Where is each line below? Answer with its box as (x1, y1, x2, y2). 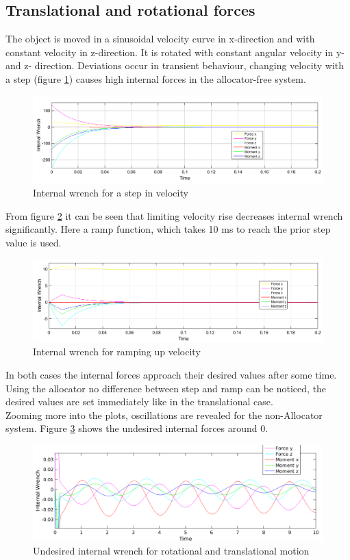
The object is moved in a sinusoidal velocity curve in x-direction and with (5, 31, 315, 46)
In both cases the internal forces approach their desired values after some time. (5, 367, 337, 381)
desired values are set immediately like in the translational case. (5, 394, 273, 409)
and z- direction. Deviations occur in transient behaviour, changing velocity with (5, 58, 345, 73)
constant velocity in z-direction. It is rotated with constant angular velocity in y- (5, 44, 345, 59)
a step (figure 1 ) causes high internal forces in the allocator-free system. (5, 71, 306, 86)
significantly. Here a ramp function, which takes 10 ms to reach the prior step (5, 222, 331, 236)
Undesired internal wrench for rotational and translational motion (33, 544, 310, 558)
